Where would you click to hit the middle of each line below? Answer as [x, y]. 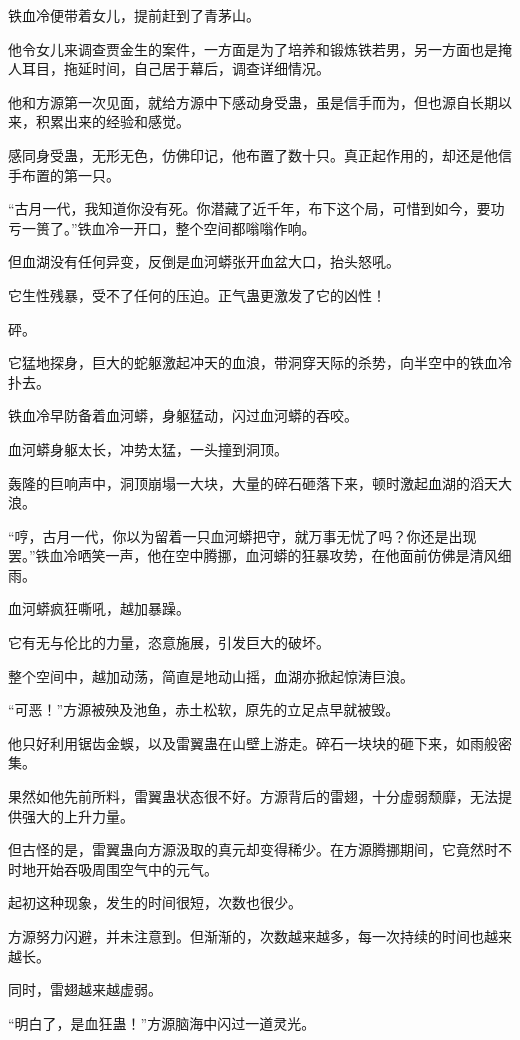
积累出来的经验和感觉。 [112, 121]
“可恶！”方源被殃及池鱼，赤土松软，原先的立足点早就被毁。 [204, 709]
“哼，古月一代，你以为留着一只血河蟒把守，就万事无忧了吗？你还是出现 [242, 535]
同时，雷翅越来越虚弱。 [85, 989]
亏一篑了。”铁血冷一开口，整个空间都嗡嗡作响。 [162, 227]
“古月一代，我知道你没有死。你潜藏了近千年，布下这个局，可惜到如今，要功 [256, 208]
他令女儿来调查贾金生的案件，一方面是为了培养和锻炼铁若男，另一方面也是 [253, 48]
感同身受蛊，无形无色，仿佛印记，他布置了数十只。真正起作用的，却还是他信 [260, 154]
